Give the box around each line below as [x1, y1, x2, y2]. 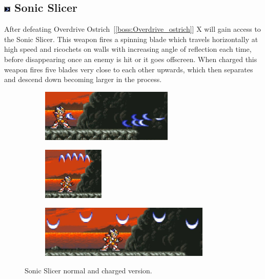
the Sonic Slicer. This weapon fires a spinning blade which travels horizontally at [4, 33, 258, 44]
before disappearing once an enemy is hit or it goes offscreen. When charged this [4, 53, 257, 64]
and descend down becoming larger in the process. [4, 74, 162, 85]
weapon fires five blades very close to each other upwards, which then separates [4, 64, 253, 74]
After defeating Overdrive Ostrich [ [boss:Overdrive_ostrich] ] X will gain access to [4, 24, 261, 34]
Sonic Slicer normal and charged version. [25, 265, 152, 275]
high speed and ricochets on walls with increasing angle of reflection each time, [4, 44, 252, 54]
